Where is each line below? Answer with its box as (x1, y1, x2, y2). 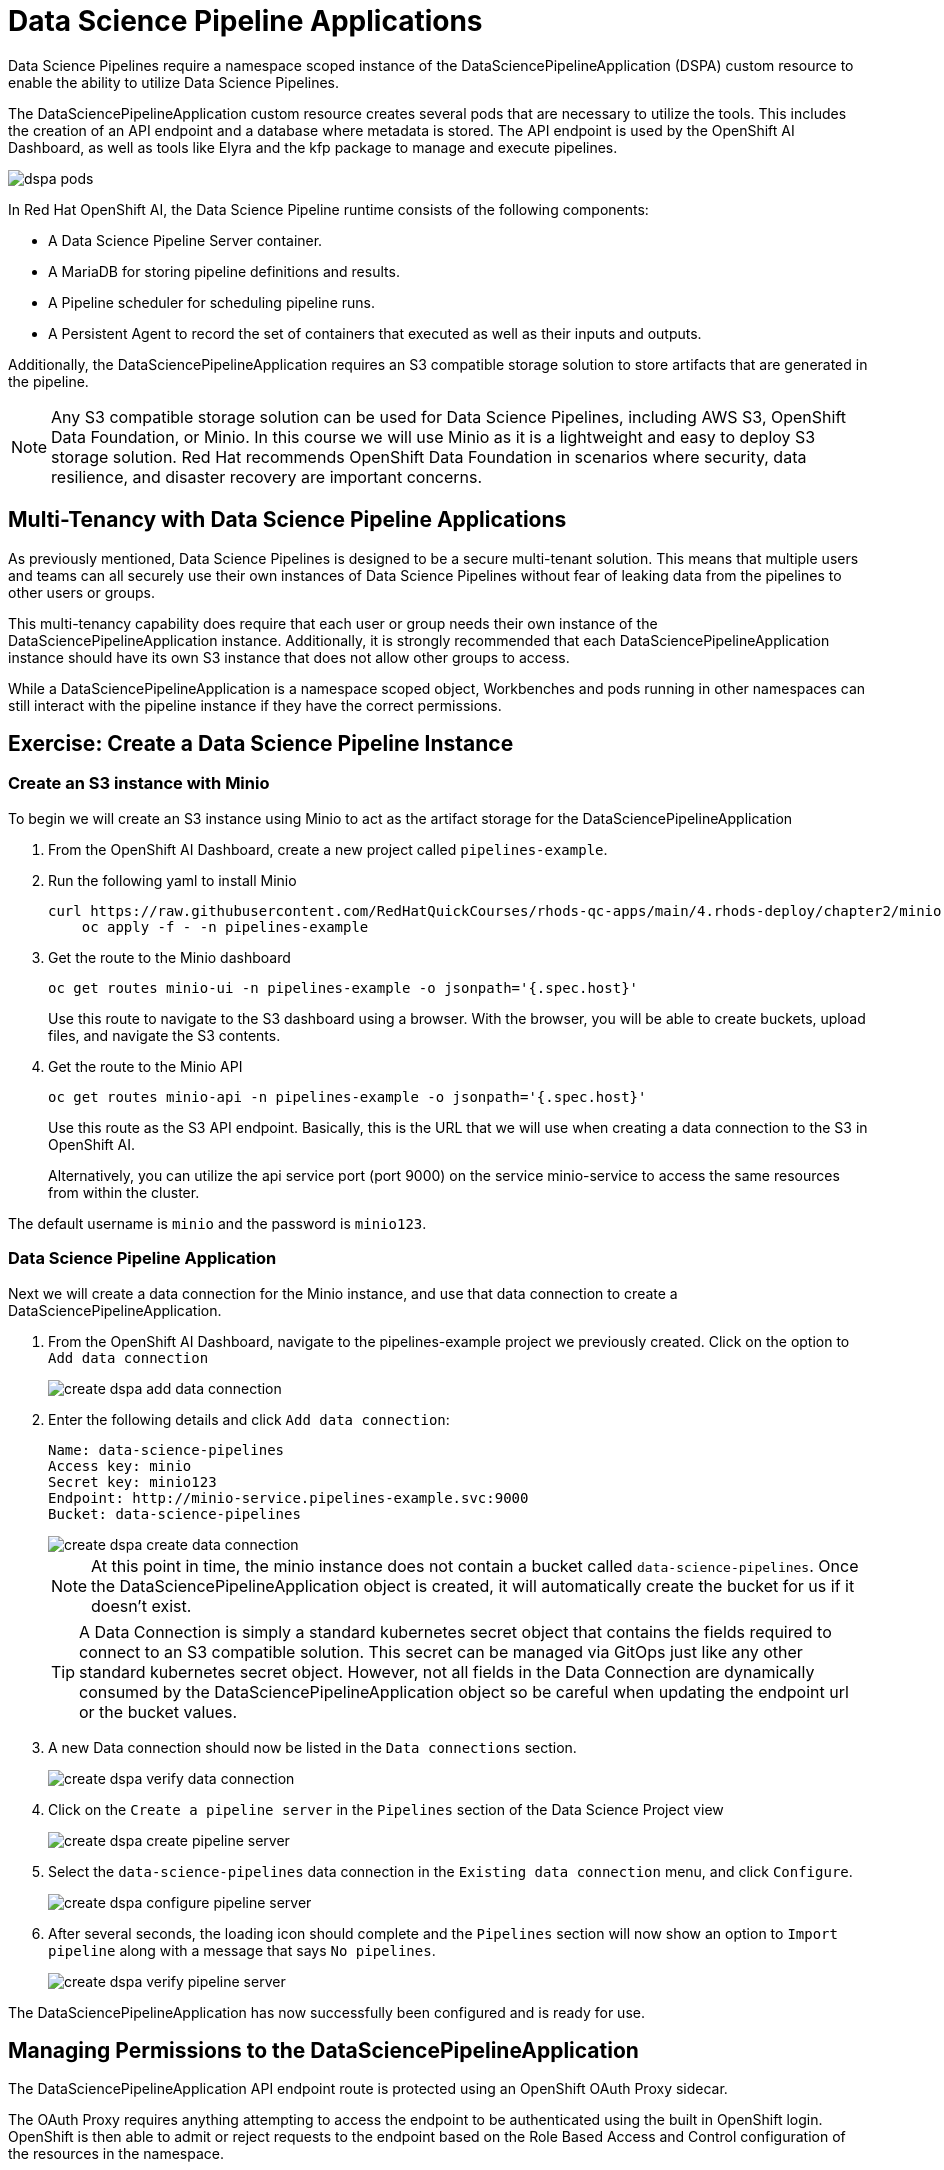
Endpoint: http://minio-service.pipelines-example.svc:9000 (48, 1489, 529, 1506)
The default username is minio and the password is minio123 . (8, 1214, 427, 1232)
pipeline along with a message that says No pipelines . (48, 1941, 436, 1959)
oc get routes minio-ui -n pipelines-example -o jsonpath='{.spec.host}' (48, 979, 639, 996)
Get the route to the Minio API (48, 1057, 243, 1075)
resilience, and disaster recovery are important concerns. (51, 466, 483, 487)
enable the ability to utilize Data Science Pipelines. (8, 73, 340, 91)
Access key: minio (48, 1457, 192, 1474)
